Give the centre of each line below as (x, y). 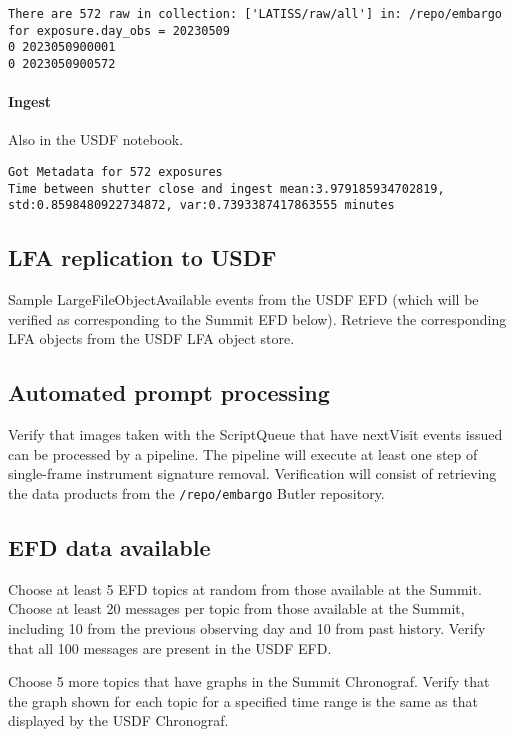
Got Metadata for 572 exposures (115, 172)
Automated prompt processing (169, 392)
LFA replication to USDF (142, 257)
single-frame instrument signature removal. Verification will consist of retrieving (252, 473)
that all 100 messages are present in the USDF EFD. (170, 647)
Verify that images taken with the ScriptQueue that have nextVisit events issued (255, 434)
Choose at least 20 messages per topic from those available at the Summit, (236, 608)
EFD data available (109, 547)
